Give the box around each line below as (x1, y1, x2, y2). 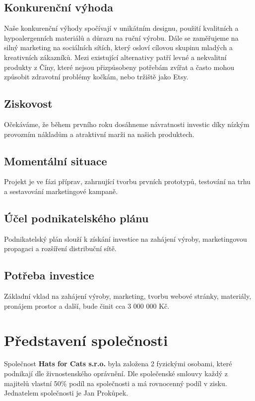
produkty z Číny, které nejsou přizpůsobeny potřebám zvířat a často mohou (4, 62, 235, 72)
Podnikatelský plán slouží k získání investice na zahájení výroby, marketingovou (4, 233, 247, 244)
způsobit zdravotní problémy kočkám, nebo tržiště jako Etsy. (4, 71, 189, 82)
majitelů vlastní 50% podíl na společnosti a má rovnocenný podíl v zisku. (4, 378, 227, 388)
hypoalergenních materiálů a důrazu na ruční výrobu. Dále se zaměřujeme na (4, 32, 239, 43)
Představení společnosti (4, 330, 168, 350)
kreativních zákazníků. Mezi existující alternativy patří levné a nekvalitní (4, 52, 227, 62)
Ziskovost (4, 96, 53, 111)
